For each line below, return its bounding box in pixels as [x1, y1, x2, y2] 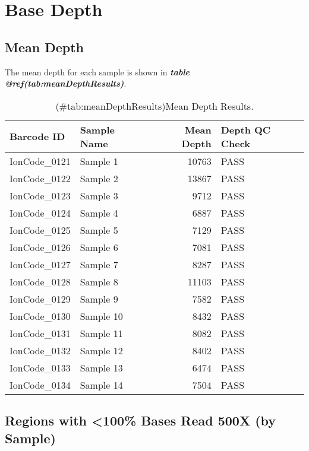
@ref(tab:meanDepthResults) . [5, 77, 127, 90]
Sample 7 [80, 257, 118, 271]
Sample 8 [80, 274, 118, 288]
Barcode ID [10, 129, 65, 144]
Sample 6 [80, 240, 118, 254]
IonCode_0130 [10, 309, 71, 323]
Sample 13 [80, 360, 123, 374]
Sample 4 [80, 205, 118, 220]
